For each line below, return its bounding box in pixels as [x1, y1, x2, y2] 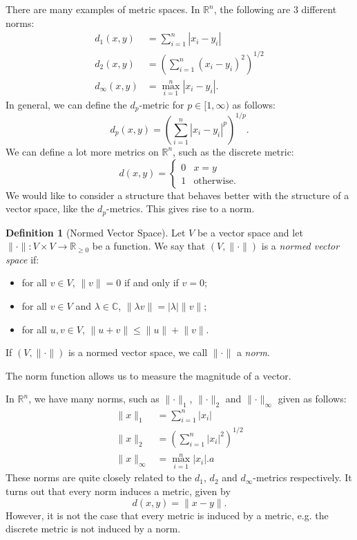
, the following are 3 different [213, 2, 337, 16]
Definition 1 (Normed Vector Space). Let [6, 225, 186, 239]
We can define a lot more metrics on [6, 144, 159, 158]
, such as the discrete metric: [173, 144, 294, 158]
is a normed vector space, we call [68, 345, 208, 360]
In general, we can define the [6, 97, 127, 111]
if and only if [124, 275, 179, 290]
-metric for [139, 97, 184, 111]
